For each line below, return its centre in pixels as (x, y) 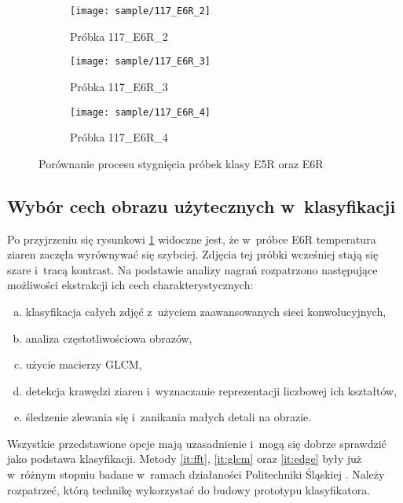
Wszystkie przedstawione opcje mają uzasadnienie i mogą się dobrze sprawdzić (197, 443)
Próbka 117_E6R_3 (119, 86)
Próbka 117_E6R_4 (119, 137)
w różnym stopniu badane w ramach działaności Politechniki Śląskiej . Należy (196, 474)
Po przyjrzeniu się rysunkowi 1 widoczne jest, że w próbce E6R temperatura (192, 239)
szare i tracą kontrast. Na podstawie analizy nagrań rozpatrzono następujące (192, 269)
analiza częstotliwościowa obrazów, (109, 338)
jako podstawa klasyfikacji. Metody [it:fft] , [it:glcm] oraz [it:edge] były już (185, 459)
